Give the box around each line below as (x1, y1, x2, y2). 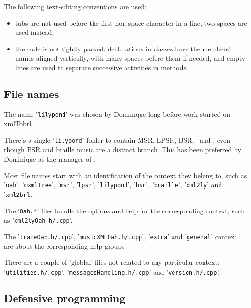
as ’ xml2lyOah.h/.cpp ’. (4, 215, 73, 225)
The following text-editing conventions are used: (4, 1, 146, 11)
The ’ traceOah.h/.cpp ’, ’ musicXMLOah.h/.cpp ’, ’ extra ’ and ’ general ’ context (4, 231, 237, 242)
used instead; (15, 27, 54, 37)
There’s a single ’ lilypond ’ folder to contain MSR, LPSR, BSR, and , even (4, 135, 231, 145)
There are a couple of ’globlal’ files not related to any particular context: (4, 257, 220, 267)
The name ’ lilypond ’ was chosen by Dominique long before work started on (4, 109, 230, 119)
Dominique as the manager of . (4, 154, 95, 164)
